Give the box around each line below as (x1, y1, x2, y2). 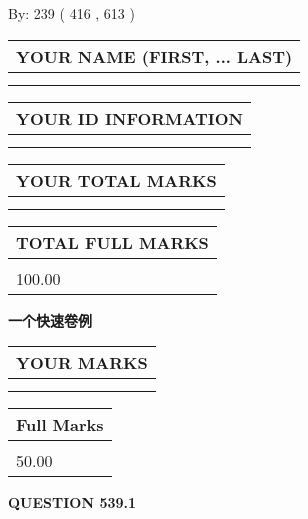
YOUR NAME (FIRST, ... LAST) (16, 44, 293, 68)
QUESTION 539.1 (8, 492, 137, 513)
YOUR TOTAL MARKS (16, 168, 217, 192)
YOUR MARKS (16, 351, 148, 375)
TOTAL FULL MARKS (16, 230, 209, 254)
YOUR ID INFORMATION (16, 106, 243, 130)
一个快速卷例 (8, 309, 92, 330)
